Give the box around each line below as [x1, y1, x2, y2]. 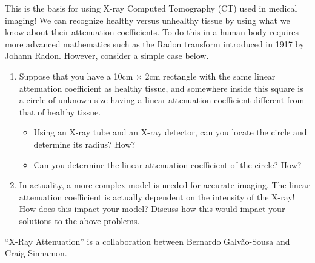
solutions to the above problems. [19, 214, 140, 227]
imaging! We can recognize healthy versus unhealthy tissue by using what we [5, 13, 290, 26]
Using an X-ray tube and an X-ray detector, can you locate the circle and [33, 126, 307, 138]
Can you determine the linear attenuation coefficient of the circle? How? [33, 158, 302, 171]
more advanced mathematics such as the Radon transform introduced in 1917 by [5, 37, 305, 50]
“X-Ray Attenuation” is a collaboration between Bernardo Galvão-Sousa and [5, 234, 290, 247]
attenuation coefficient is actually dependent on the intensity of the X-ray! [19, 190, 295, 203]
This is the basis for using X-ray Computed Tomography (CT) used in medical [5, 2, 297, 14]
